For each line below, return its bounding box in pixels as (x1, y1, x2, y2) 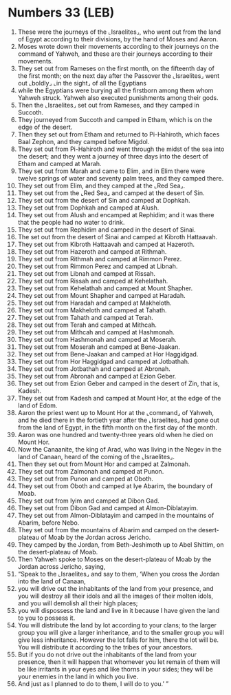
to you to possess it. (17, 614, 76, 622)
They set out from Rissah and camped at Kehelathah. (17, 276, 168, 285)
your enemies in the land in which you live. (17, 672, 139, 681)
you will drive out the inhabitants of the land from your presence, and (17, 584, 214, 592)
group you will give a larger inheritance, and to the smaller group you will (17, 628, 224, 636)
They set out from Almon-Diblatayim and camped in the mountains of (17, 511, 214, 519)
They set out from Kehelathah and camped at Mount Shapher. (17, 284, 193, 292)
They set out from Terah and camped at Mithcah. (17, 321, 157, 329)
